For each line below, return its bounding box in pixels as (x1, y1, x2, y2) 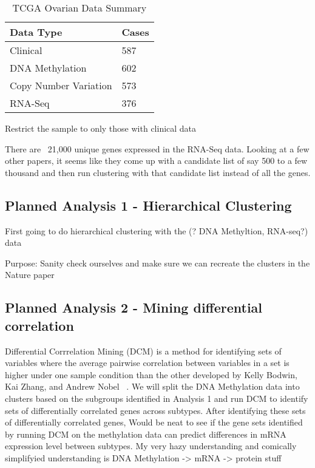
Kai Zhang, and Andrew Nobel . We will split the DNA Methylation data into (5, 380, 300, 393)
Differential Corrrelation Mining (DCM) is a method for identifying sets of (5, 344, 282, 357)
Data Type (10, 25, 63, 39)
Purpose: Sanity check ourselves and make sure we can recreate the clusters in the (5, 256, 310, 269)
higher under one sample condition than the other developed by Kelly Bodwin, (5, 368, 297, 381)
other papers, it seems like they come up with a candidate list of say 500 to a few (5, 154, 308, 167)
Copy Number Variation (10, 78, 112, 92)
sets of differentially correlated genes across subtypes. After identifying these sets (5, 404, 306, 416)
